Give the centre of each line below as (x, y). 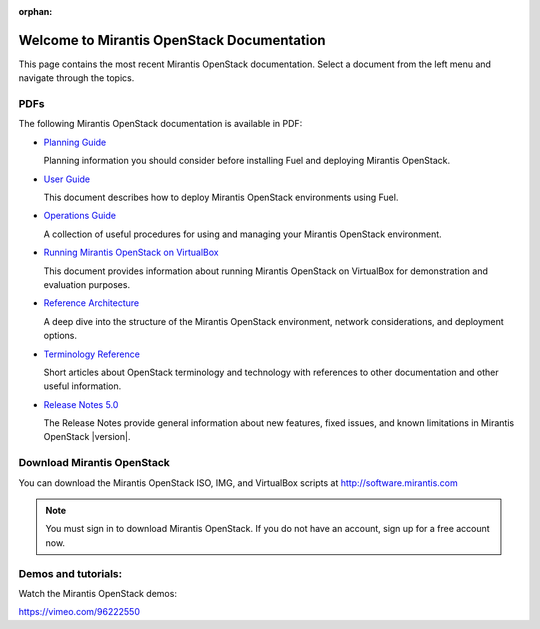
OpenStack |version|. (87, 437)
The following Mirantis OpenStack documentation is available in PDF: (160, 124)
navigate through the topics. (76, 78)
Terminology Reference (91, 354)
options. (60, 336)
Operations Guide (80, 216)
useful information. (82, 386)
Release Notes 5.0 (81, 404)
